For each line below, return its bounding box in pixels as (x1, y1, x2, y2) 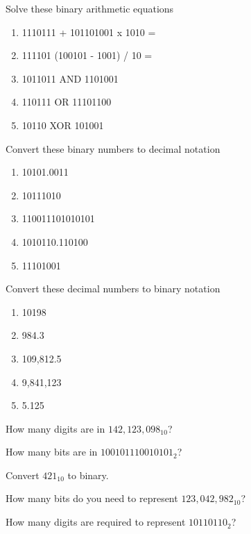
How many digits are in (6, 421, 105, 435)
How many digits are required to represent (6, 515, 186, 529)
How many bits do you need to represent (6, 491, 178, 506)
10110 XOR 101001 (21, 117, 104, 132)
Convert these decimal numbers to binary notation (6, 281, 220, 296)
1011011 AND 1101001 (21, 71, 119, 85)
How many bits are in (6, 444, 98, 459)
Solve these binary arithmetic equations (6, 1, 174, 15)
